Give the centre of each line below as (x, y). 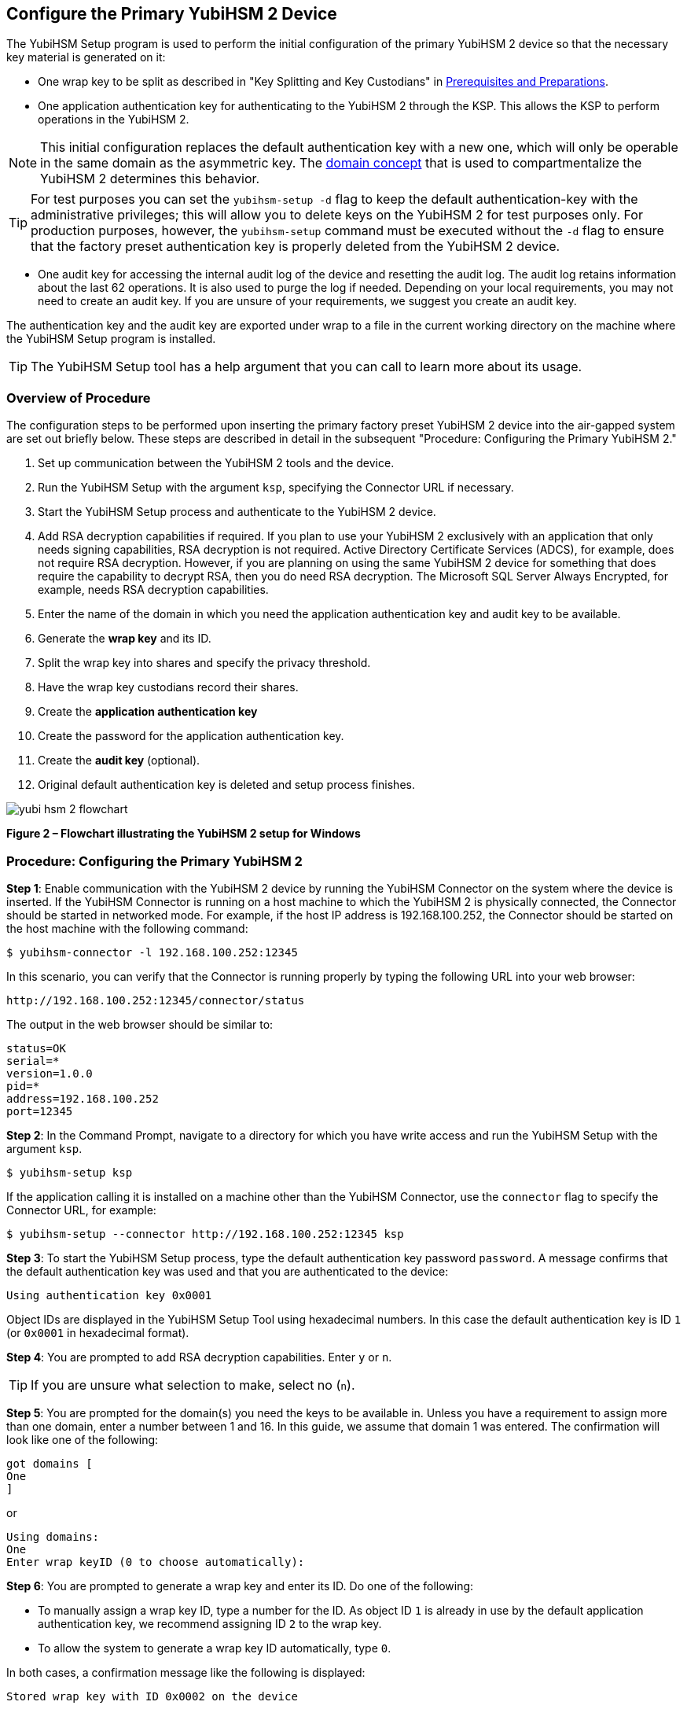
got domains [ (50, 1463)
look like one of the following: (83, 1439)
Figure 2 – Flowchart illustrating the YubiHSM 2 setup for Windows (184, 834)
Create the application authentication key (148, 712)
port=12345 (40, 1111)
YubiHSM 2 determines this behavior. (150, 179)
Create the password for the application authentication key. (191, 736)
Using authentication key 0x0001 (109, 1295)
